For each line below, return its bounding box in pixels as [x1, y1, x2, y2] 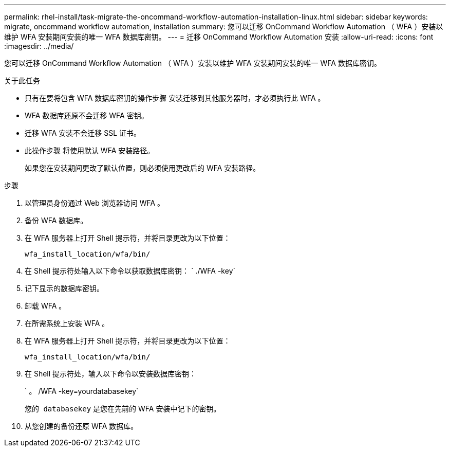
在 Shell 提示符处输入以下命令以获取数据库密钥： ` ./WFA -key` [25, 266, 236, 275]
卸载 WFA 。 [25, 301, 66, 310]
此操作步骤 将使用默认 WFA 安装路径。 [25, 146, 155, 155]
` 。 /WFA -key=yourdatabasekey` [25, 387, 139, 395]
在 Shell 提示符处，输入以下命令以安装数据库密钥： [25, 369, 197, 378]
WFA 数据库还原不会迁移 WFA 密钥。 [25, 111, 148, 120]
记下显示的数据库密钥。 [25, 284, 104, 293]
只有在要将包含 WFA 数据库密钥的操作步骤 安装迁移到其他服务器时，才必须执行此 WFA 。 [25, 94, 325, 102]
